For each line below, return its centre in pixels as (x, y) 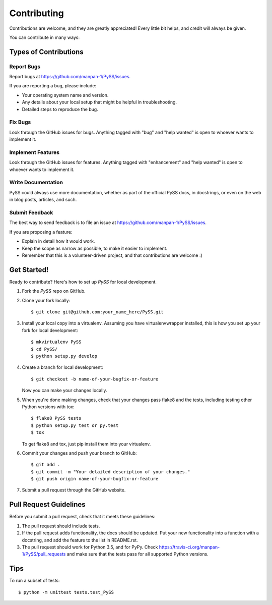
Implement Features (35, 152)
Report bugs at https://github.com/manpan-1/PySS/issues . (70, 77)
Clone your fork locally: (46, 300)
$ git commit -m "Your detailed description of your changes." (111, 472)
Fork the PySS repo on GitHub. (54, 291)
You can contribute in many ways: (45, 37)
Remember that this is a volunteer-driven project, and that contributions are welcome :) (112, 255)
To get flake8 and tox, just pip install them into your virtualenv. (86, 444)
